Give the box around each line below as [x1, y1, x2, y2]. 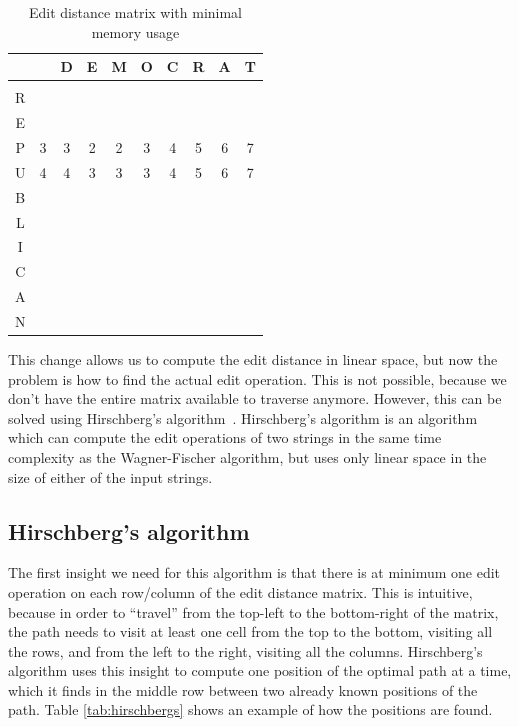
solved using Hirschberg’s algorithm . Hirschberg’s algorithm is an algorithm [8, 407, 478, 428]
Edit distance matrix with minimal [28, 2, 243, 22]
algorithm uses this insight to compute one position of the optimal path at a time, [8, 660, 512, 681]
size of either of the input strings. [8, 466, 213, 487]
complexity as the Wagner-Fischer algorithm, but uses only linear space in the [8, 446, 487, 467]
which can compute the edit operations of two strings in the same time [8, 427, 442, 448]
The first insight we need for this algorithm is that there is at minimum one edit [8, 562, 501, 583]
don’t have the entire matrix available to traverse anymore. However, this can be [8, 388, 502, 409]
